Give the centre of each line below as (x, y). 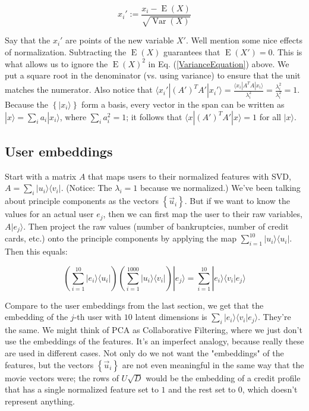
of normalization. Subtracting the (66, 52)
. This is (287, 52)
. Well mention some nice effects (244, 40)
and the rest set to (202, 389)
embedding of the (37, 317)
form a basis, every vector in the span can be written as (183, 104)
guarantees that (192, 52)
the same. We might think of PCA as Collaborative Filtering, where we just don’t (154, 329)
